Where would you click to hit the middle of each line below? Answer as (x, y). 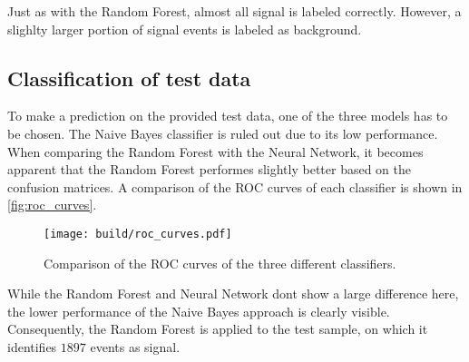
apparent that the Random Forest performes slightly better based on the (210, 169)
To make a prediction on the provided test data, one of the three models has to (228, 116)
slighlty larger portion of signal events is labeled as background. (185, 29)
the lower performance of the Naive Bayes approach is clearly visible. (199, 311)
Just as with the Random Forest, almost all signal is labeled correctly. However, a (234, 11)
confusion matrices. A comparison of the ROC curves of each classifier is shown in (235, 186)
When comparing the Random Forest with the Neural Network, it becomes (215, 151)
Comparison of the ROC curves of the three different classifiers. (220, 263)
